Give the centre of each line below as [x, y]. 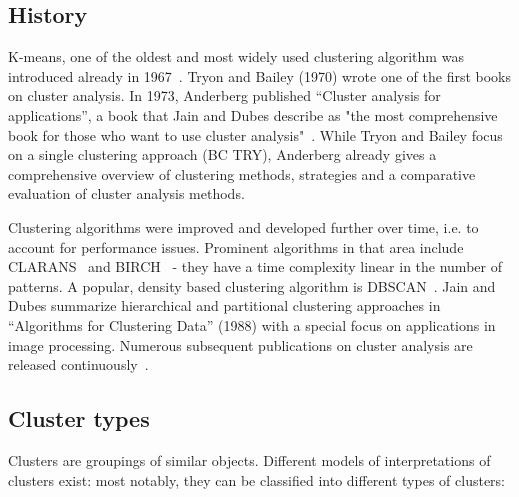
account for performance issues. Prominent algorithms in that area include [236, 246]
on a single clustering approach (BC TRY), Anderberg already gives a [222, 154]
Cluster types [79, 418]
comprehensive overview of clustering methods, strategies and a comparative [242, 173]
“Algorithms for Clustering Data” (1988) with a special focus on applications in [252, 324]
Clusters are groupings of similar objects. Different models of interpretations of [249, 459]
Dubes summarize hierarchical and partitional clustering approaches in [224, 305]
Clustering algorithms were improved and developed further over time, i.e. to [243, 226]
